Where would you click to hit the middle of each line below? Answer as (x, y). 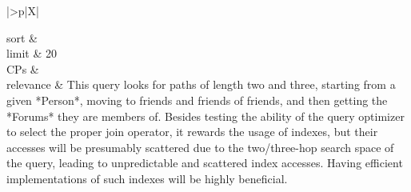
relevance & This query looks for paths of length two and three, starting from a (201, 84)
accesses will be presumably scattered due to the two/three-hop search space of (200, 147)
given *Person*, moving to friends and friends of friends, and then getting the (197, 100)
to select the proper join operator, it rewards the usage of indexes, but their (192, 132)
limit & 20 (32, 53)
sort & (22, 37)
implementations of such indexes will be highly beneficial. (147, 178)
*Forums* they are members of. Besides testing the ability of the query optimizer (205, 116)
